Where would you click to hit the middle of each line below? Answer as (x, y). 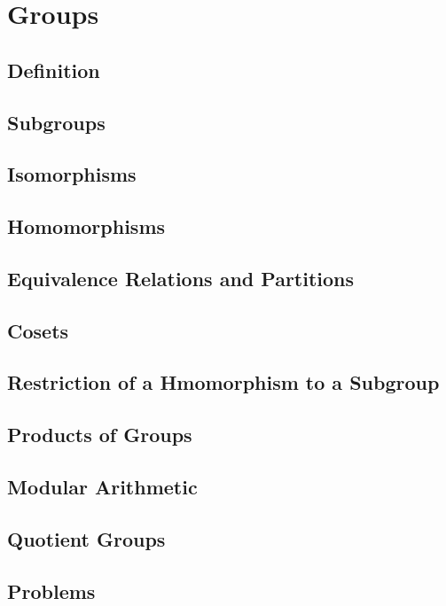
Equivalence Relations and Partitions (181, 278)
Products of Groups (100, 435)
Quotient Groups (86, 538)
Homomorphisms (86, 226)
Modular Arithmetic (102, 487)
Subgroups (56, 122)
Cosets (38, 330)
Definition (54, 70)
